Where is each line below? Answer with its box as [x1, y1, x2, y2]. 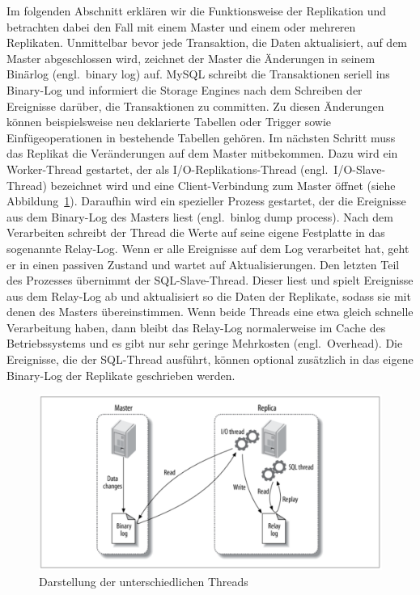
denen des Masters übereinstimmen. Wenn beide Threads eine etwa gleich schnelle [6, 303, 414, 320]
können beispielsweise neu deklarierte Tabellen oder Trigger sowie [6, 113, 332, 130]
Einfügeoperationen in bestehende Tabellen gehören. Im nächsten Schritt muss [6, 129, 396, 146]
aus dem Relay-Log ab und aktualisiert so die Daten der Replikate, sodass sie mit [6, 287, 411, 304]
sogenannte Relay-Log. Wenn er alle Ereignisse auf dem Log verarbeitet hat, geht [6, 239, 409, 256]
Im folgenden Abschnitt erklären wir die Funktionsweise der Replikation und [6, 2, 387, 19]
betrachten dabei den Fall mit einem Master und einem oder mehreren [6, 18, 356, 35]
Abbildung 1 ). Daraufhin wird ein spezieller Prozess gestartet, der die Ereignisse [6, 192, 406, 209]
